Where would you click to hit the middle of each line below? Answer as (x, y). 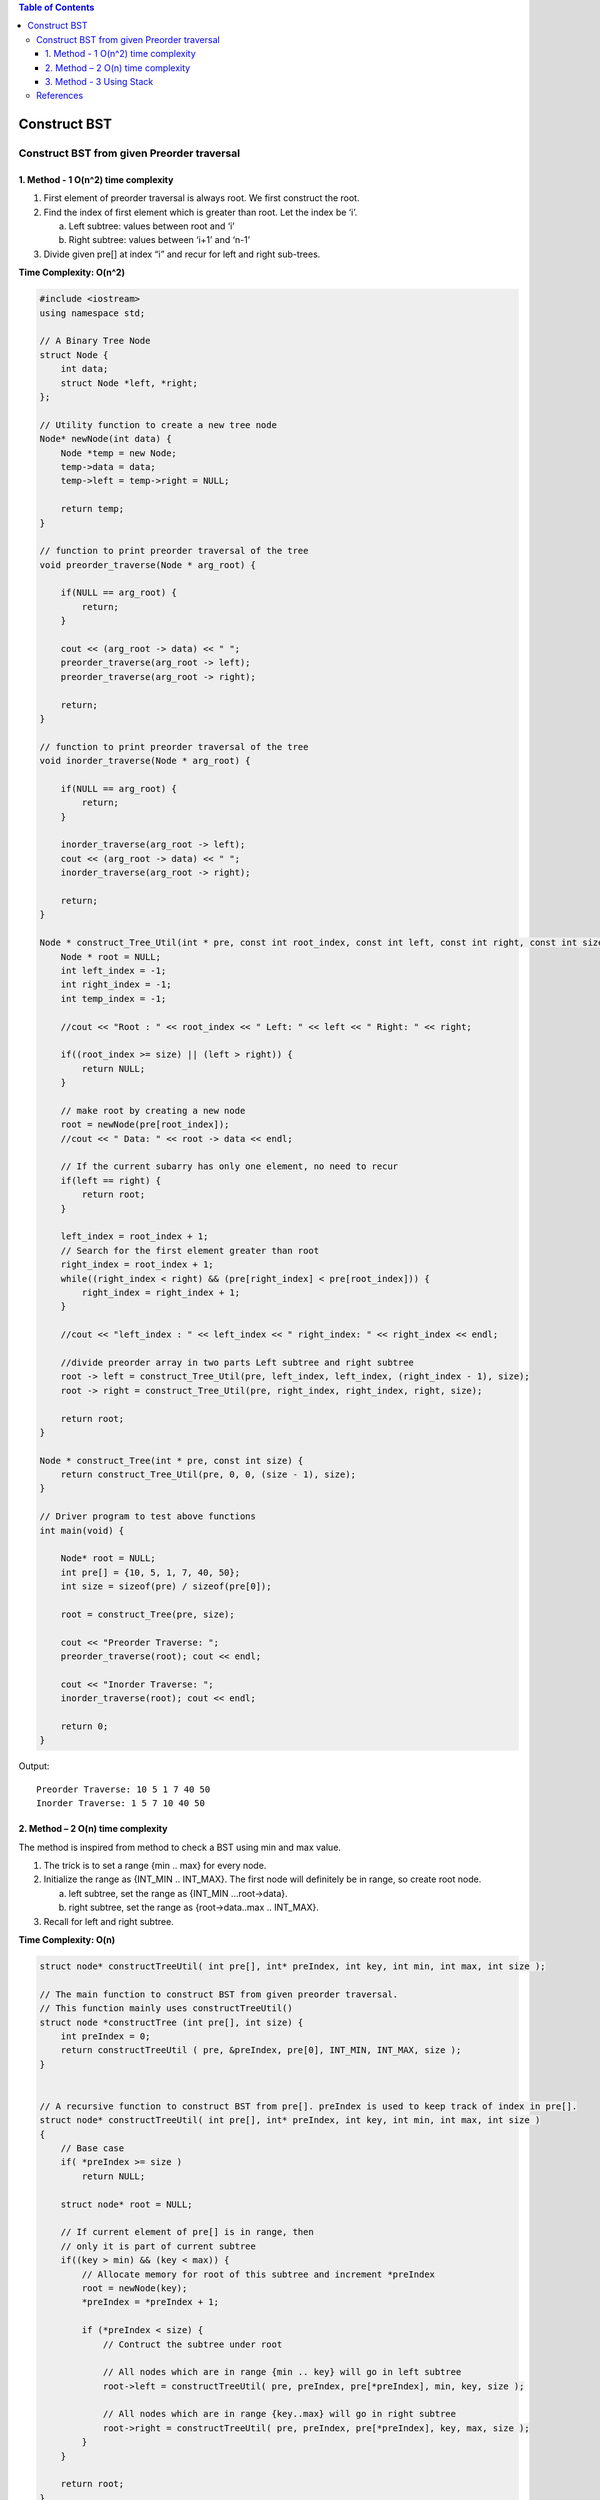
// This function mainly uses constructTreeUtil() (166, 2008)
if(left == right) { (111, 1180)
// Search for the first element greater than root (190, 1250)
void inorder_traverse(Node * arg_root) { (145, 761)
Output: (34, 1766)
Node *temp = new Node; (118, 453)
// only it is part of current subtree (158, 2246)
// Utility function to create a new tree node (158, 424)
